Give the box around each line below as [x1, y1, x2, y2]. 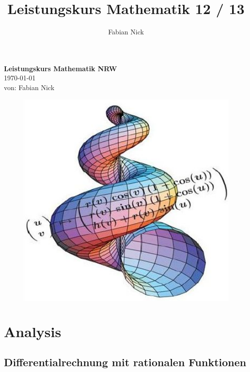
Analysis [4, 321, 62, 341]
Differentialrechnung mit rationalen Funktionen [4, 355, 247, 370]
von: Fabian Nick [4, 82, 55, 92]
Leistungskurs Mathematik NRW [4, 63, 117, 73]
